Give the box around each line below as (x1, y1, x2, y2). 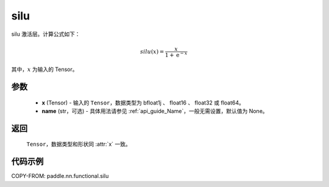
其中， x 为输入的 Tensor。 (11, 66, 79, 73)
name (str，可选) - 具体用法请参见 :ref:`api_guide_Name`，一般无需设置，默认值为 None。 (41, 107, 268, 115)
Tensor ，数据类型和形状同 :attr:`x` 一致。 (26, 140, 131, 148)
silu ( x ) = (140, 48, 164, 55)
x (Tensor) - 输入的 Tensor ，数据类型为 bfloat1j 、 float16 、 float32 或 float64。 (41, 99, 245, 106)
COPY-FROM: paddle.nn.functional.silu (11, 172, 109, 180)
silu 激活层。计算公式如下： (11, 30, 80, 38)
